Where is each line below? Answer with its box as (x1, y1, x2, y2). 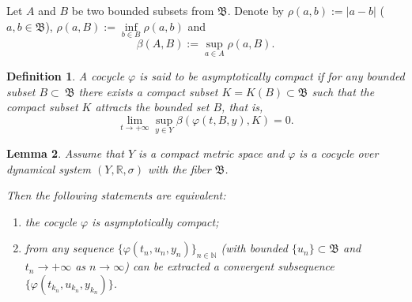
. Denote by (227, 2, 285, 18)
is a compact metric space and (138, 145, 285, 162)
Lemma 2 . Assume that (6, 145, 124, 162)
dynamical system (6, 160, 92, 177)
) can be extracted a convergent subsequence (124, 258, 335, 274)
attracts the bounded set (95, 99, 210, 115)
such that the (312, 83, 375, 99)
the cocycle (25, 213, 77, 229)
